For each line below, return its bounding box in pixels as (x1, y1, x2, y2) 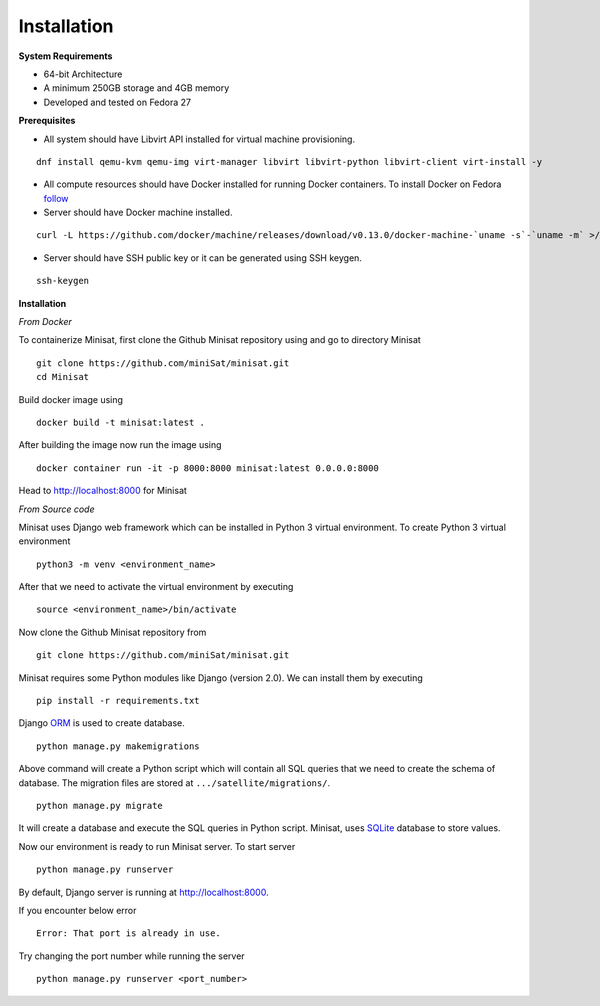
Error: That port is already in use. (36, 928, 222, 939)
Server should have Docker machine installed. (43, 206, 233, 219)
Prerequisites (18, 115, 76, 127)
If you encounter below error (18, 904, 137, 916)
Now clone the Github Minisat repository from (18, 626, 207, 638)
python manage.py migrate (36, 800, 164, 811)
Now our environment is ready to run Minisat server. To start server (18, 840, 296, 852)
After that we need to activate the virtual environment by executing (18, 581, 294, 593)
